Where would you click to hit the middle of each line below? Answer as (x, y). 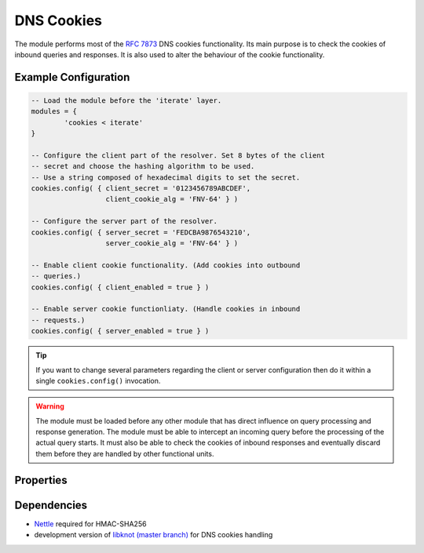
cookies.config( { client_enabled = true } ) (120, 287)
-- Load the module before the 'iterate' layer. (126, 100)
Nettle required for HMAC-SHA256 (90, 524)
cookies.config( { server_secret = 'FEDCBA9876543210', (141, 232)
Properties (41, 480)
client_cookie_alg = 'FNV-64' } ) (172, 199)
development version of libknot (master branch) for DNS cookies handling (154, 535)
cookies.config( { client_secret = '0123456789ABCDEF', (141, 189)
